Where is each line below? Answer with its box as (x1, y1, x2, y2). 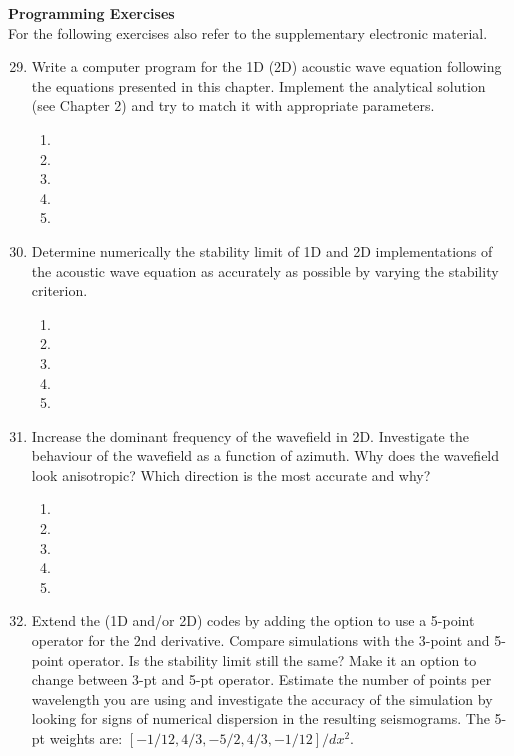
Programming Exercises (8, 3, 175, 23)
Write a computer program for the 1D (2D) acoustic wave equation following (31, 56, 502, 77)
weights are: (49, 728, 123, 748)
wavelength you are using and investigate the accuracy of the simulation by (31, 688, 493, 709)
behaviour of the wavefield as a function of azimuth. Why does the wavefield (31, 445, 500, 466)
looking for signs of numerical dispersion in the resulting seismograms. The (31, 708, 490, 729)
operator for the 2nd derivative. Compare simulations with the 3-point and (31, 630, 490, 651)
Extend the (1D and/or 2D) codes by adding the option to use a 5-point (31, 610, 475, 631)
